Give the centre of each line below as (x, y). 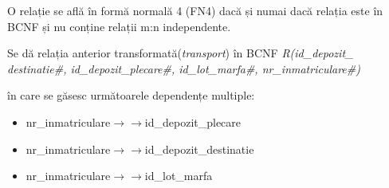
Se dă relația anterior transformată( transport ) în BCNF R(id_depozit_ (181, 53)
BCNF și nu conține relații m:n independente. (119, 26)
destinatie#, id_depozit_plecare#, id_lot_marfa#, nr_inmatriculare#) (184, 68)
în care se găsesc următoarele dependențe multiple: (131, 95)
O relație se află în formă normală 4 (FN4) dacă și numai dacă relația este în (195, 10)
